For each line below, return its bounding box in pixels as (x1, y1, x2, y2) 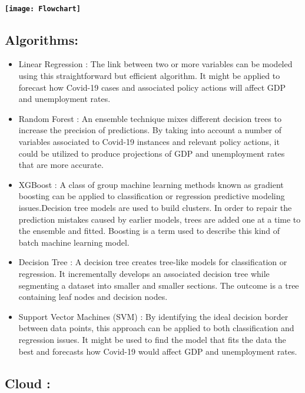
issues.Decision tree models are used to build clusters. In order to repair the (18, 201, 292, 213)
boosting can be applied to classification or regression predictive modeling (18, 190, 285, 202)
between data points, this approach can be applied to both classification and (18, 322, 294, 334)
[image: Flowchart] (5, 4, 81, 13)
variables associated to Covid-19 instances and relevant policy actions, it (18, 136, 280, 148)
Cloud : (5, 374, 51, 392)
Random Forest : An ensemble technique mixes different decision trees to (18, 112, 281, 124)
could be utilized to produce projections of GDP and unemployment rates (18, 147, 285, 159)
